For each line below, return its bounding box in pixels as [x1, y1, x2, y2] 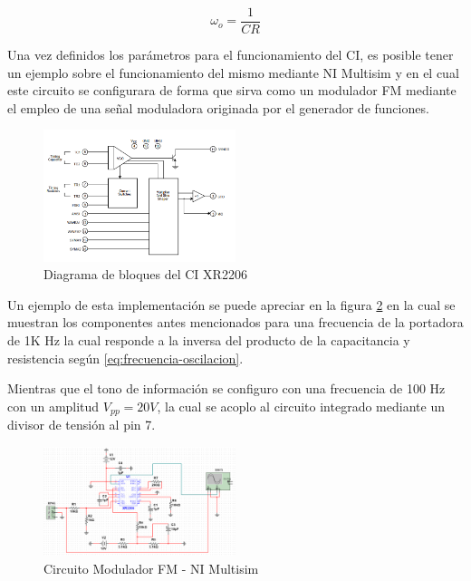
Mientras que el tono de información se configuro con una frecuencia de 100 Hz [7, 379, 446, 398]
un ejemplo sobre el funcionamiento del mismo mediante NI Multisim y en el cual [7, 63, 459, 82]
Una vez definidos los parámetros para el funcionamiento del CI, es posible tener [7, 45, 454, 64]
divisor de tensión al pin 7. [7, 415, 156, 434]
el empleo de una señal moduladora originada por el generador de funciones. [7, 98, 429, 117]
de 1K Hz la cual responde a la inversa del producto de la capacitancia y [7, 331, 410, 350]
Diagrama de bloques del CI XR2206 [43, 265, 247, 284]
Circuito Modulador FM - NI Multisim [43, 558, 259, 577]
